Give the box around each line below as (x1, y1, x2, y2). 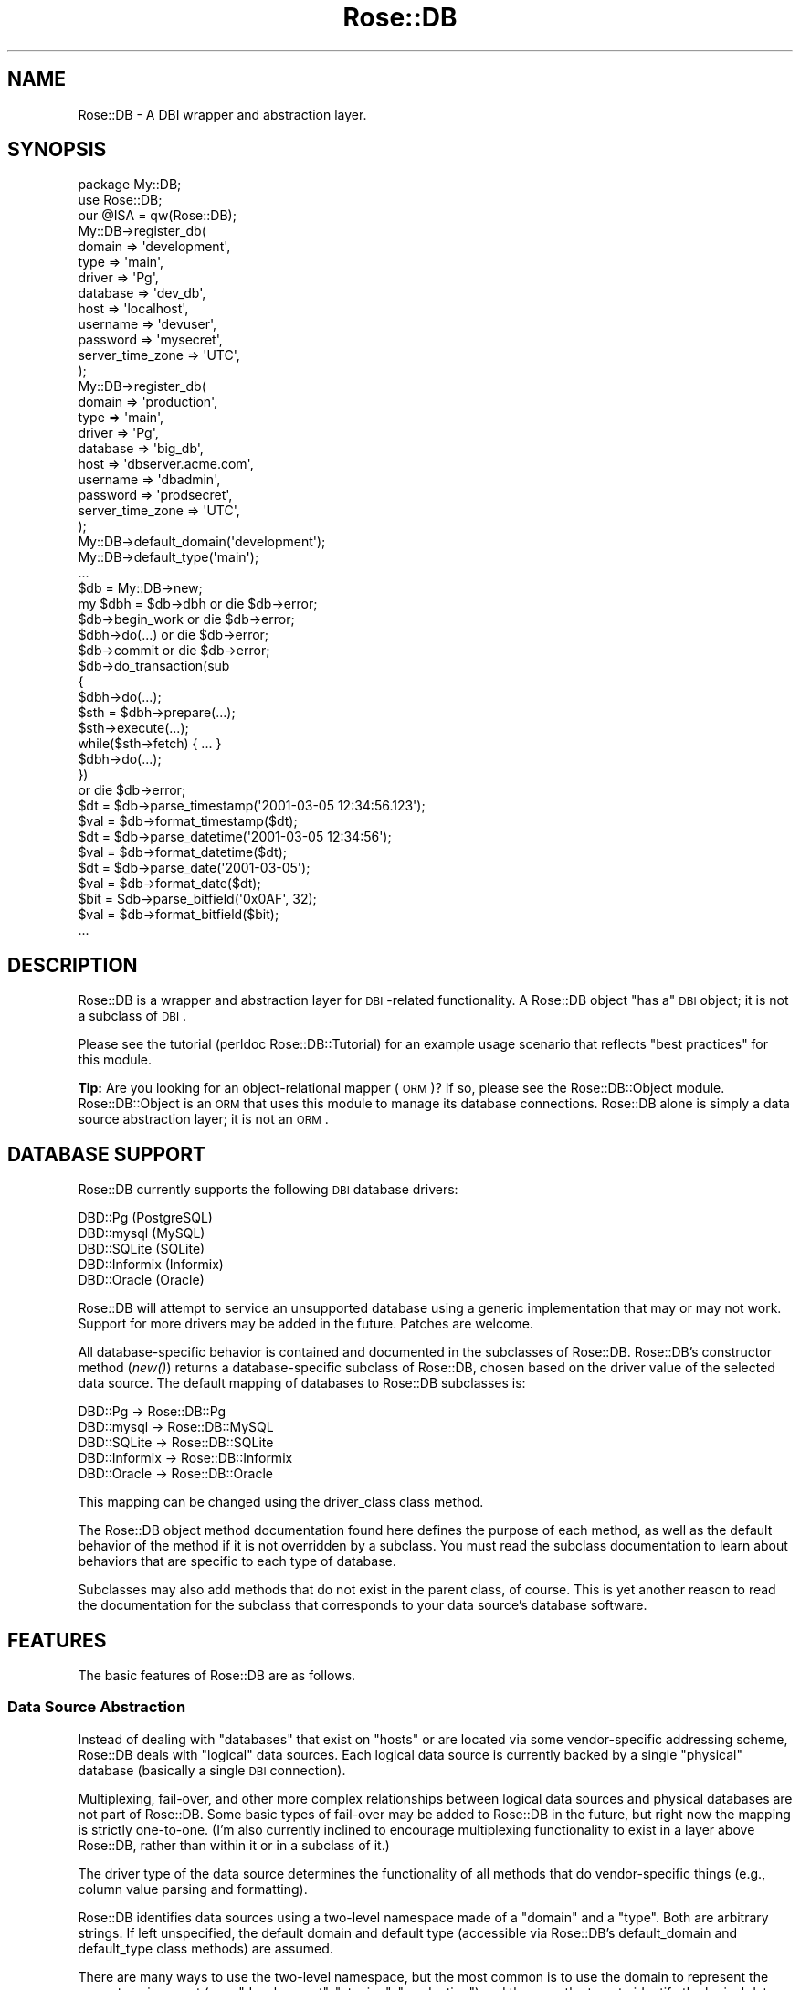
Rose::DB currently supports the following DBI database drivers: (78, 1181, 458, 1198)
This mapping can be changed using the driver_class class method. (78, 1494, 484, 1510)
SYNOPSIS (7, 138, 107, 162)
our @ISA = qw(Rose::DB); (78, 207, 237, 224)
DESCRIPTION (7, 953, 138, 977)
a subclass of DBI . (78, 1008, 187, 1024)
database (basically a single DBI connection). (78, 1762, 346, 1778)
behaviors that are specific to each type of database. (78, 1553, 396, 1570)
